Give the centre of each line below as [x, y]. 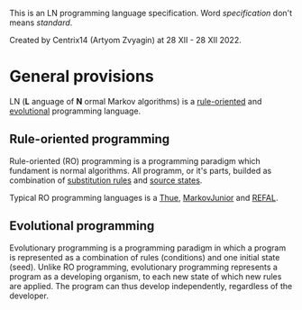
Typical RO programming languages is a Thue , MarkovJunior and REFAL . [144, 197]
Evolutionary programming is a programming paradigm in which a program [148, 248]
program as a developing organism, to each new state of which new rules [146, 276]
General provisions [82, 77]
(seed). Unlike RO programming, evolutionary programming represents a [143, 267]
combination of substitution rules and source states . [106, 180]
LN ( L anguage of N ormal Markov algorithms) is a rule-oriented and [136, 101]
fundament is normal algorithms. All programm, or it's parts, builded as [141, 170]
